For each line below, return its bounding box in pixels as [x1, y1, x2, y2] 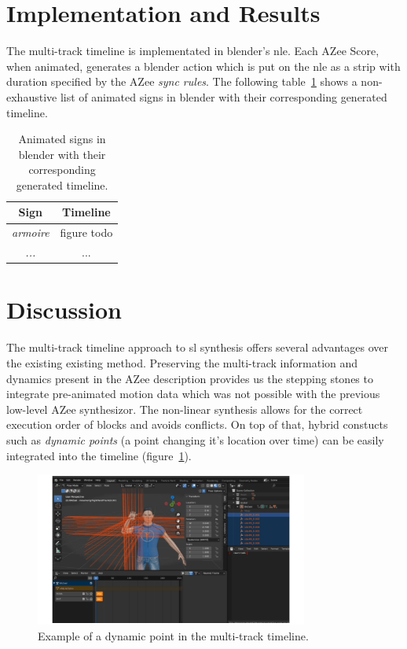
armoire [12, 224, 49, 241]
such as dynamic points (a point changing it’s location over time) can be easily [6, 431, 384, 448]
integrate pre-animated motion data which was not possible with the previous [6, 385, 380, 402]
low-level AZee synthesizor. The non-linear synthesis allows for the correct [6, 400, 363, 417]
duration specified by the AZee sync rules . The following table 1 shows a [6, 73, 357, 90]
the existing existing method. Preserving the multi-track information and [6, 354, 358, 371]
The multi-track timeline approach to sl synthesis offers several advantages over [6, 339, 389, 356]
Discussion [6, 293, 122, 326]
